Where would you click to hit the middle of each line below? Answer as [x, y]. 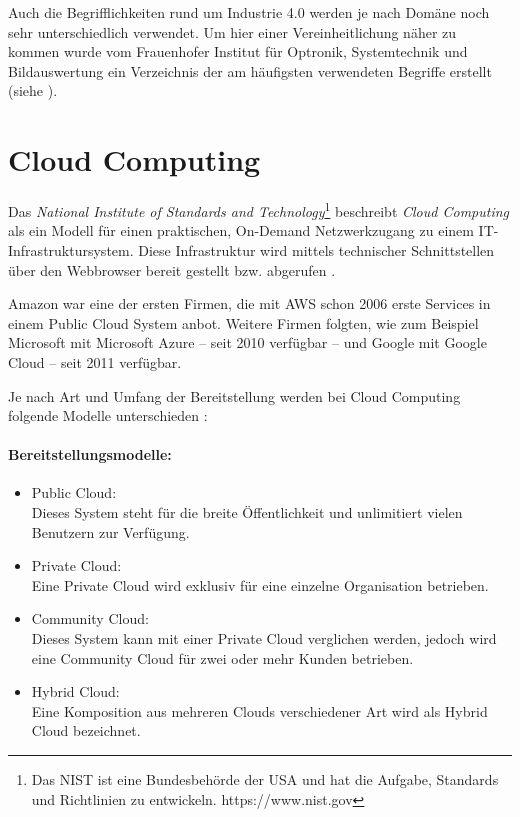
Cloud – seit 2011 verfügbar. [95, 361]
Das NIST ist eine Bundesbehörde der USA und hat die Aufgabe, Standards [265, 779]
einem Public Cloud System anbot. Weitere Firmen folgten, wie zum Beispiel [243, 322]
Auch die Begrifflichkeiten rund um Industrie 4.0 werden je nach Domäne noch [249, 12]
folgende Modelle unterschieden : [108, 415]
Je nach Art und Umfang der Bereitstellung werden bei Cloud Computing [234, 395]
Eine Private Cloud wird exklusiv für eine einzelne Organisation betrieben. [260, 584]
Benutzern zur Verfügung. [110, 531]
